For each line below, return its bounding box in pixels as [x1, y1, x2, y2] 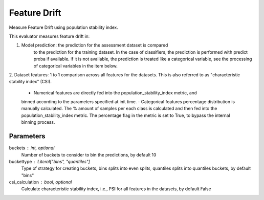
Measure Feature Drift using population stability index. [9, 24, 118, 30]
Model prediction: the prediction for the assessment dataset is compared [21, 42, 168, 48]
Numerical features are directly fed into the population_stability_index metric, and [33, 89, 197, 95]
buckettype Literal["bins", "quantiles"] [9, 158, 90, 164]
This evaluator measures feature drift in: [9, 33, 90, 39]
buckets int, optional [9, 145, 55, 151]
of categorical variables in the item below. [33, 63, 118, 68]
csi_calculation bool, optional [9, 179, 72, 185]
